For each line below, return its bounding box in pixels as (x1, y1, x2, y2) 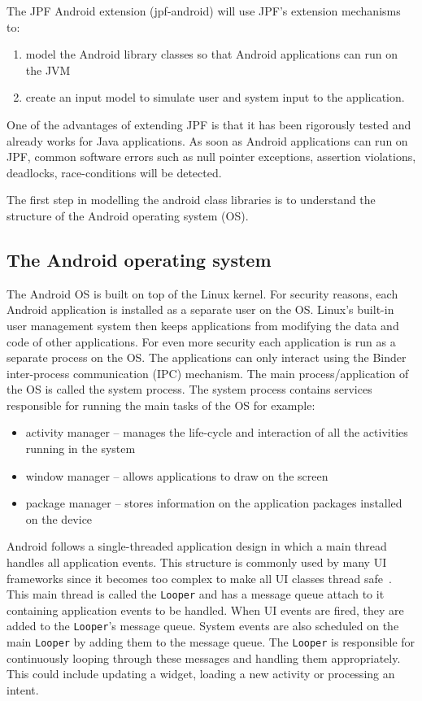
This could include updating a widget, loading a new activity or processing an (7, 665, 395, 682)
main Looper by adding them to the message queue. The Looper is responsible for (7, 634, 415, 651)
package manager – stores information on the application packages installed (25, 494, 402, 512)
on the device (25, 510, 93, 527)
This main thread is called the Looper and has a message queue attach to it (7, 586, 385, 603)
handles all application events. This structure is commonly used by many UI (7, 554, 387, 571)
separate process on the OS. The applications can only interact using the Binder (7, 349, 407, 366)
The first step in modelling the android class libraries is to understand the (7, 191, 376, 208)
